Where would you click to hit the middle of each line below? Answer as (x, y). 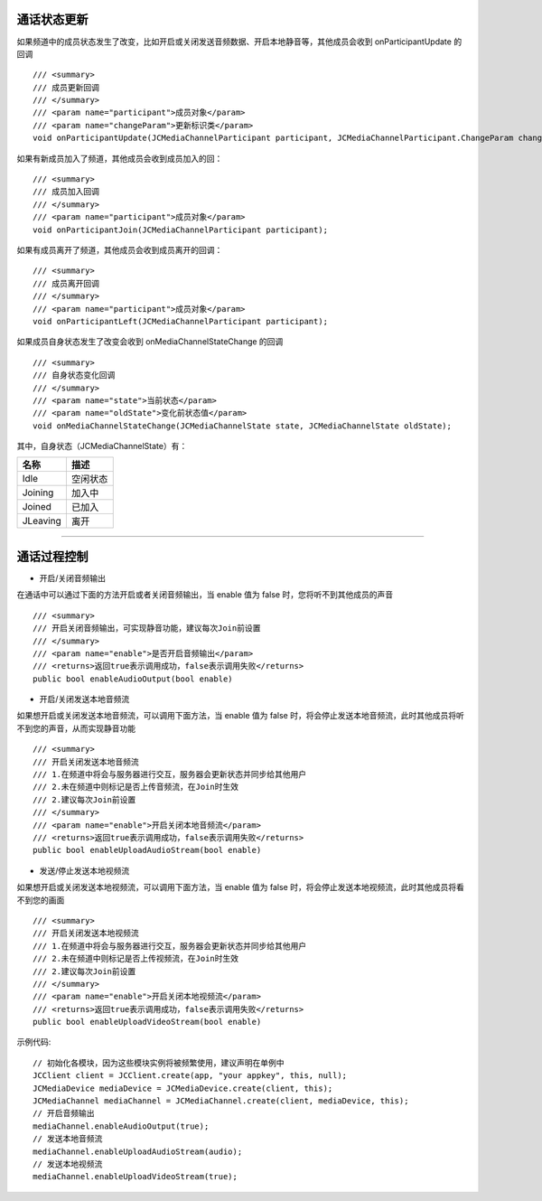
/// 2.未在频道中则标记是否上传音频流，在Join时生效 (136, 787)
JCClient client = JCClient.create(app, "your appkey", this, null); (190, 1076)
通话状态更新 (52, 19)
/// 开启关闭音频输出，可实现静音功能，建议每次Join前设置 (147, 629)
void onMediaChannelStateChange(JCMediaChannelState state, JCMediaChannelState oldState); (242, 426)
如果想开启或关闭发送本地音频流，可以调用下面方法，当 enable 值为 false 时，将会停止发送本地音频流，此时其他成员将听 (240, 716)
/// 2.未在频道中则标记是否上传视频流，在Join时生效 (136, 959)
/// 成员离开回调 (66, 283)
